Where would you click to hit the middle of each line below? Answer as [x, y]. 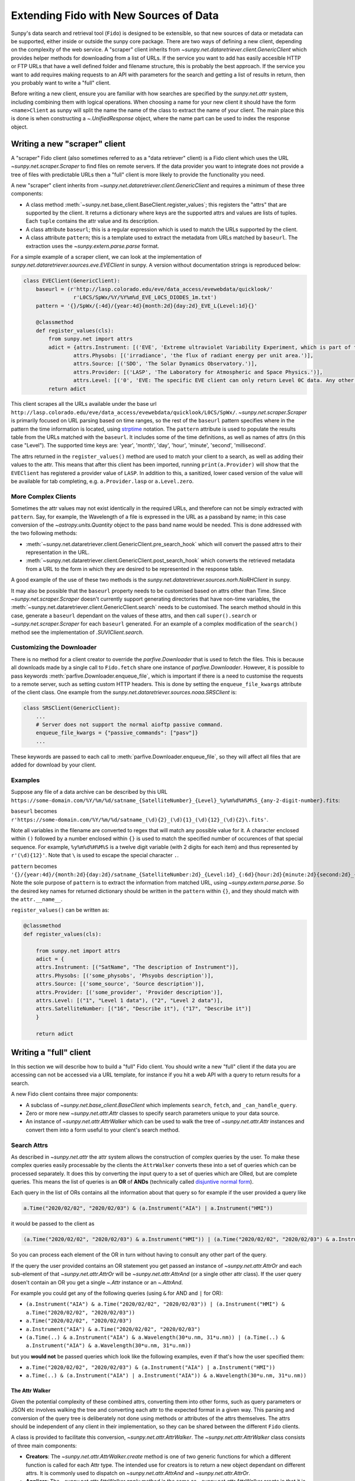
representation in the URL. [58, 552]
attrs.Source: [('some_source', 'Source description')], [120, 984]
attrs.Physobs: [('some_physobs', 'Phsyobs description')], [125, 975]
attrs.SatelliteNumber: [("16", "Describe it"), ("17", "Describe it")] [143, 1009]
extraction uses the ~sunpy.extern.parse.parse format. [93, 246]
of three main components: [44, 1445]
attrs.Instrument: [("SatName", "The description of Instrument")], [137, 967]
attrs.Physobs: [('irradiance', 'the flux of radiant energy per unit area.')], [193, 355]
